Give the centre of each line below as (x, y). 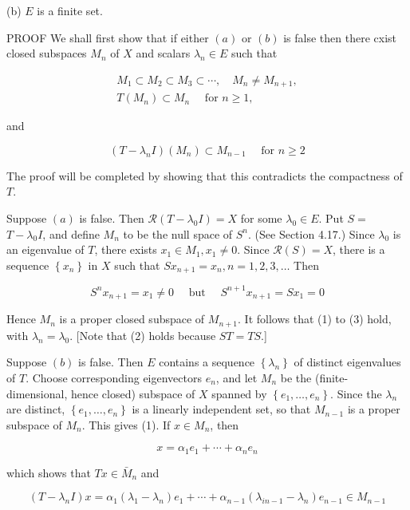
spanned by (239, 393)
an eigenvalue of (45, 249)
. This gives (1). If (126, 424)
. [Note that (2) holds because (143, 335)
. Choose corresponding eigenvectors (114, 377)
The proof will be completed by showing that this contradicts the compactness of (205, 175)
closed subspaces (47, 53)
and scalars (163, 53)
